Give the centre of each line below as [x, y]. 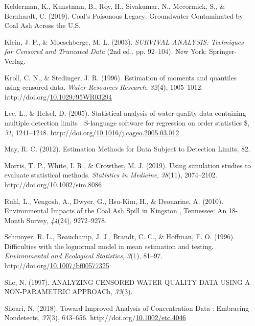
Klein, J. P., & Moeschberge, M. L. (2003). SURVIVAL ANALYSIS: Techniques [124, 41]
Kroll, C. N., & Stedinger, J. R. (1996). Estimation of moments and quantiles [121, 77]
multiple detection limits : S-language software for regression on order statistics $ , [127, 122]
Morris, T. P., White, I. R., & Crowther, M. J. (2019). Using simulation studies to [128, 165]
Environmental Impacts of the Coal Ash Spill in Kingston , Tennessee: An [116, 211]
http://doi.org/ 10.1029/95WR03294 [58, 96]
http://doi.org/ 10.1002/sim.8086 [53, 184]
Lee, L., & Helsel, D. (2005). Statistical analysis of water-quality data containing [125, 113]
